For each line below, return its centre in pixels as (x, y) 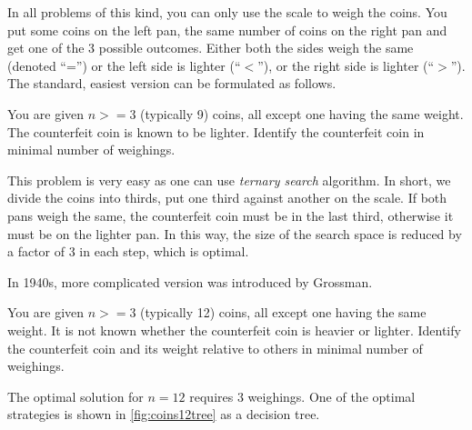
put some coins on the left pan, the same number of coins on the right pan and (227, 30)
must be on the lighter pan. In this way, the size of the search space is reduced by (235, 233)
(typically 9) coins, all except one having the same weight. (302, 113)
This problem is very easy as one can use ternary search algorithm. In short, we (229, 180)
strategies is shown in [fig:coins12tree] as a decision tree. (164, 414)
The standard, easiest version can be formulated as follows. (172, 83)
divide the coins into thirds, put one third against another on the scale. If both (227, 198)
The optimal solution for (75, 396)
